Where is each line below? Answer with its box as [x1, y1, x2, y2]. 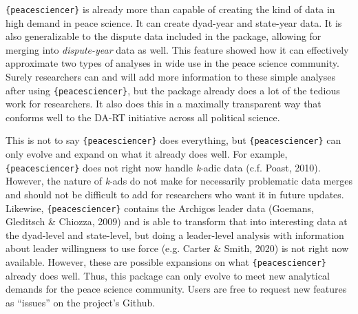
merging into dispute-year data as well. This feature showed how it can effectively [6, 42, 349, 56]
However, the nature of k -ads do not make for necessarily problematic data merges [6, 174, 352, 188]
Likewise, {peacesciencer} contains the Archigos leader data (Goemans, [6, 200, 314, 215]
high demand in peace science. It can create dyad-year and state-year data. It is [6, 15, 342, 30]
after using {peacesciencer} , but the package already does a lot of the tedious [6, 83, 340, 97]
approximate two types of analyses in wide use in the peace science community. [6, 56, 339, 70]
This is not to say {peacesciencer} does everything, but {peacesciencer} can [6, 133, 341, 147]
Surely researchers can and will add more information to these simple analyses [6, 70, 336, 84]
